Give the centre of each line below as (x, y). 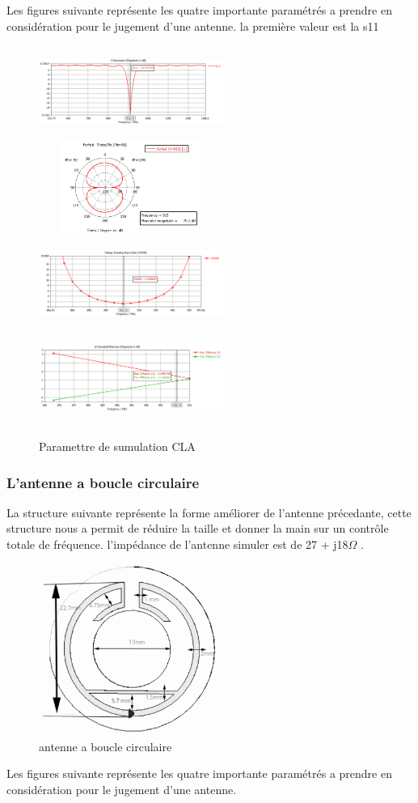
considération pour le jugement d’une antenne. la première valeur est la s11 (193, 25)
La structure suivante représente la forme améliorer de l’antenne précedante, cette (209, 512)
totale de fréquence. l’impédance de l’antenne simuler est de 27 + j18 (177, 544)
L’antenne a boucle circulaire (103, 482)
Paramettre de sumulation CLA (117, 446)
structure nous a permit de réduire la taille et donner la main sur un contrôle (198, 528)
